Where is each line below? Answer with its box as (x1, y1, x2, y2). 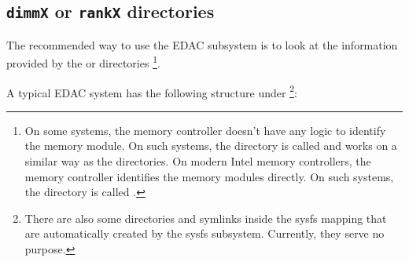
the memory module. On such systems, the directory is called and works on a (24, 137, 397, 154)
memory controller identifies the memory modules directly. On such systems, (24, 168, 394, 184)
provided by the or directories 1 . (6, 53, 160, 71)
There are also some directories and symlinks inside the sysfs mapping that (24, 209, 387, 226)
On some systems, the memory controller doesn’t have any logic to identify (24, 122, 386, 138)
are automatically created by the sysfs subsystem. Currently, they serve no (24, 225, 385, 242)
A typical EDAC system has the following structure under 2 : (6, 82, 297, 100)
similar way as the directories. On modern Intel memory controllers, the (24, 153, 371, 169)
